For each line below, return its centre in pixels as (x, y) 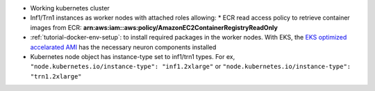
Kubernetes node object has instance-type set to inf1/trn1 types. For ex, (133, 56)
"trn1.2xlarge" (56, 76)
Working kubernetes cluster (70, 8)
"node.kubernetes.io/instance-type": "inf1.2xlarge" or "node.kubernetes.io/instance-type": (191, 67)
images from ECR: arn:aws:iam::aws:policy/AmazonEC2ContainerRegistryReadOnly (154, 27)
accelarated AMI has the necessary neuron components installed (123, 47)
